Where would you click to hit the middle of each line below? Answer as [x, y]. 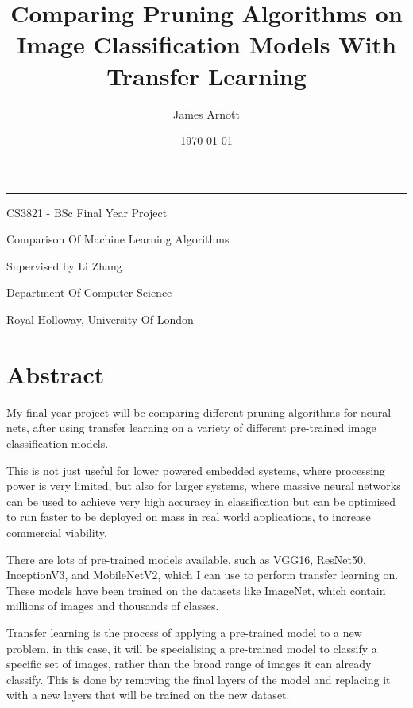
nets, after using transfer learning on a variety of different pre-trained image [191, 428]
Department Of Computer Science [89, 292]
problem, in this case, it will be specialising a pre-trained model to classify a [192, 648]
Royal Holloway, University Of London [100, 319]
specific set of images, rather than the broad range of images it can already [189, 664]
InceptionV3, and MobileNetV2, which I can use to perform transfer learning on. [203, 575]
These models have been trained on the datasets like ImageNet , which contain [196, 590]
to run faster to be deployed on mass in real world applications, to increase [189, 517]
